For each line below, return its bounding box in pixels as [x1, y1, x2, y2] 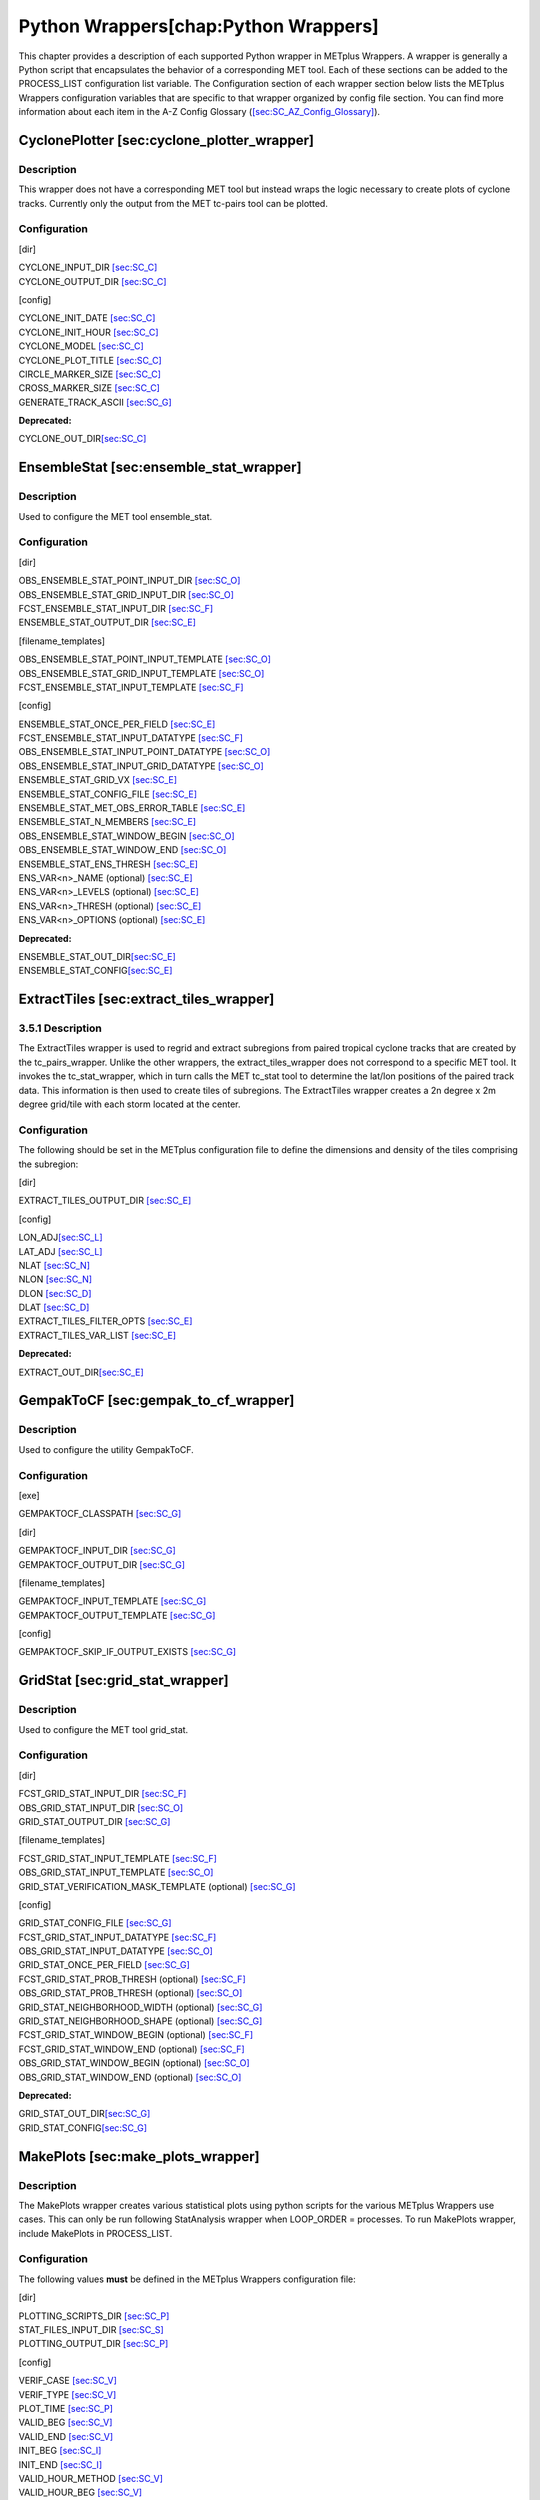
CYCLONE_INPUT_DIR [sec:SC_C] [18, 261, 158, 274]
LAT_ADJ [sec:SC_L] [18, 1245, 103, 1257]
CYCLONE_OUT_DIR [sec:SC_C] [18, 433, 147, 445]
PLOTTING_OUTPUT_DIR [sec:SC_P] [18, 2338, 169, 2350]
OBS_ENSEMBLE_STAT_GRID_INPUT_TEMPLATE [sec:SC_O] [18, 667, 265, 679]
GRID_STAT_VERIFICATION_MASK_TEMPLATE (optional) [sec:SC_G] [18, 1880, 296, 1892]
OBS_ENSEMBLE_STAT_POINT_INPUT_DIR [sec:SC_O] [18, 575, 241, 587]
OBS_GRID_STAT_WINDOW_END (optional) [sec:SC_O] [18, 2071, 242, 2083]
